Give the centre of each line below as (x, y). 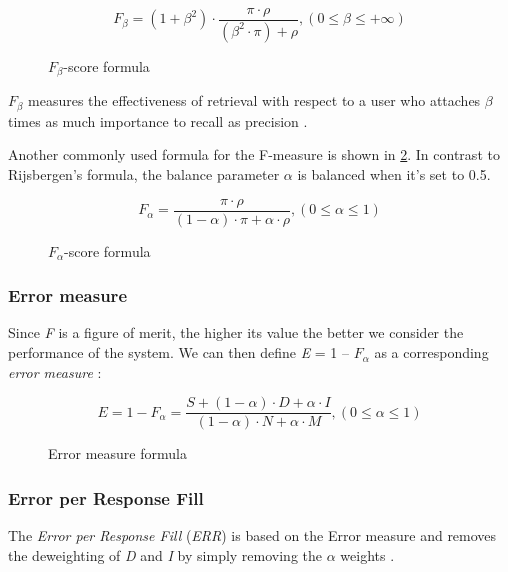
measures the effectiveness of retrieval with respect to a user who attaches (254, 100)
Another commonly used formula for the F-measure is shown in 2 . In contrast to (254, 154)
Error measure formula (117, 453)
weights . (367, 554)
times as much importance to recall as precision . (158, 120)
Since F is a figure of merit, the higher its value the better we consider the (236, 332)
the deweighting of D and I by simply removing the (165, 554)
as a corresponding (431, 352)
